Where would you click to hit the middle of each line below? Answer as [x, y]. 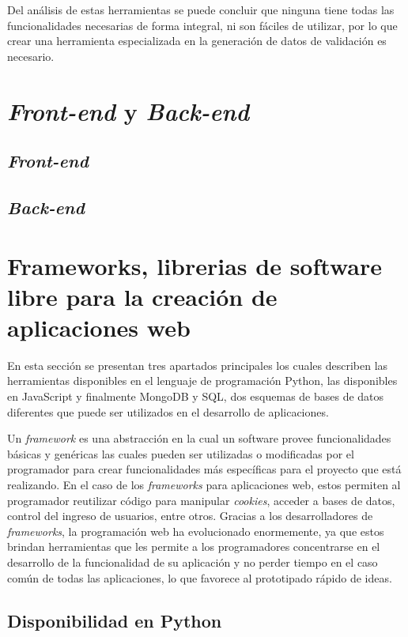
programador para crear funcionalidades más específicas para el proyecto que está [204, 469]
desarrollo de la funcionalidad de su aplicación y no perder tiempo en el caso [193, 562]
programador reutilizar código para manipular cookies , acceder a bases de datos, [201, 500]
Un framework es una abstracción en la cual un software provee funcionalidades [199, 438]
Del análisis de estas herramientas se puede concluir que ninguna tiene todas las [201, 9]
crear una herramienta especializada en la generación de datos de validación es [197, 41]
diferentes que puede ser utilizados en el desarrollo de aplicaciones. [168, 411]
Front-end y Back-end [128, 111]
